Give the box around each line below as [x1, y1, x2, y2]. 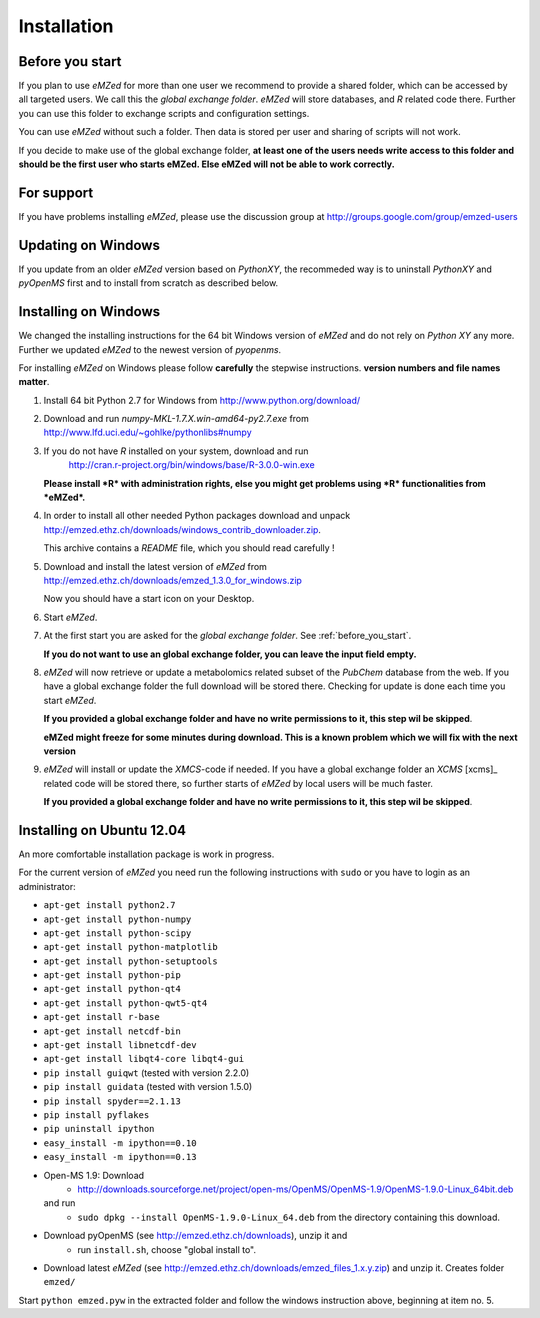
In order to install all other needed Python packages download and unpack [43, 510, 351, 522]
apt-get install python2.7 [43, 900, 176, 911]
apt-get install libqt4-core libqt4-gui [43, 1053, 245, 1065]
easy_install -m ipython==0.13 [43, 1151, 197, 1163]
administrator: [18, 880, 76, 892]
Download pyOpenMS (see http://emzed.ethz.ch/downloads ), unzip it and [43, 1230, 348, 1242]
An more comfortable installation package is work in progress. [18, 848, 275, 860]
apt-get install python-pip [43, 970, 182, 981]
